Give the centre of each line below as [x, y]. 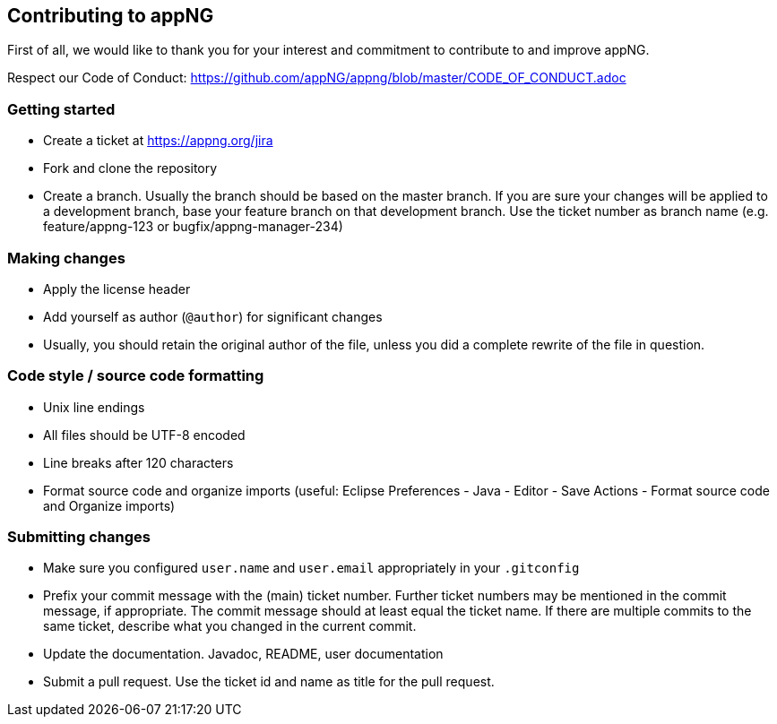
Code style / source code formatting [136, 376]
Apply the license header [117, 289]
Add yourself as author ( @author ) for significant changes [213, 316]
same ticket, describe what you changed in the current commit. [230, 626]
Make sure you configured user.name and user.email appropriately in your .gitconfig [311, 568]
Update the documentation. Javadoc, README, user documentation [243, 654]
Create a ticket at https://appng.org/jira [158, 141]
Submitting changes [79, 537]
